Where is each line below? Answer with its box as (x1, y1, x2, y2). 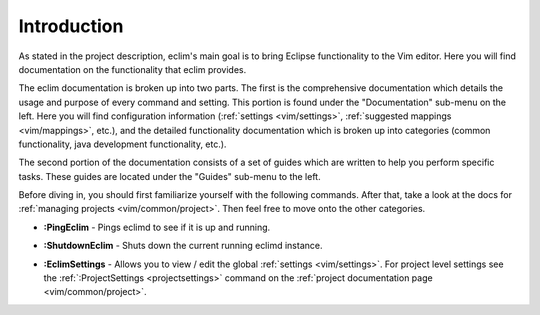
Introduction (18, 15, 124, 37)
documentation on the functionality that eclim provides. (18, 63, 247, 75)
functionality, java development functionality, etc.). (18, 138, 227, 150)
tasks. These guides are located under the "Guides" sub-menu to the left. (18, 170, 321, 182)
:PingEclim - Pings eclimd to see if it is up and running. (43, 221, 271, 233)
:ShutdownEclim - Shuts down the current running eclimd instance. (43, 240, 323, 252)
